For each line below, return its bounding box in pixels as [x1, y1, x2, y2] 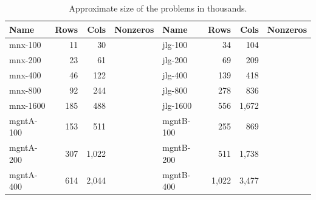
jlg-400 [162, 69, 188, 81]
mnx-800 [9, 83, 41, 96]
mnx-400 [9, 69, 41, 81]
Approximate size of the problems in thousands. [69, 2, 247, 14]
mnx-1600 [9, 98, 46, 111]
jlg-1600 [162, 98, 192, 111]
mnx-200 [9, 53, 41, 66]
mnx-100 [9, 38, 41, 51]
